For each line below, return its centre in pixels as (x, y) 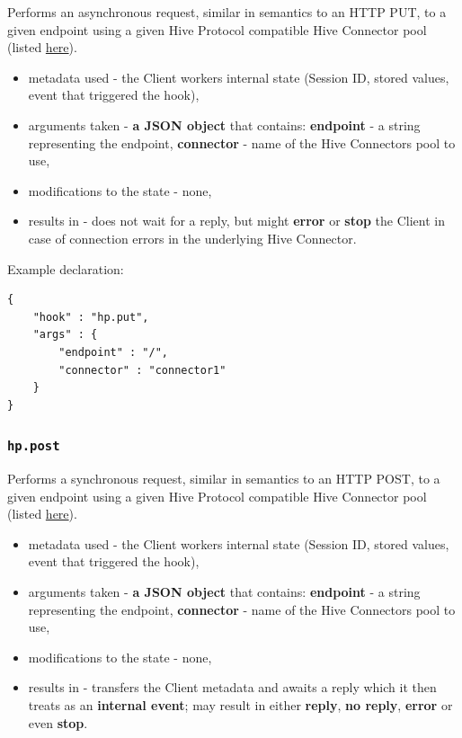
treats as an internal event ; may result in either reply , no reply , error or (240, 705)
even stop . (58, 722)
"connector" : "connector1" (142, 370)
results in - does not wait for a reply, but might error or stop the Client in (236, 221)
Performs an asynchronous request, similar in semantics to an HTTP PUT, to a (227, 12)
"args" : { (65, 335)
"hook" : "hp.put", (91, 317)
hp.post (34, 446)
